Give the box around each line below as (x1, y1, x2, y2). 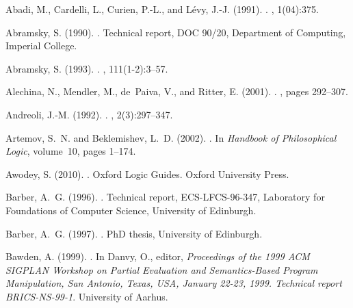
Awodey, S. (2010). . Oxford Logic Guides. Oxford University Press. (5, 166, 289, 181)
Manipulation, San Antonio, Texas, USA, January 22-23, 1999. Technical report (5, 276, 342, 290)
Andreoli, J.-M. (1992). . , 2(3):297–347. (5, 107, 173, 121)
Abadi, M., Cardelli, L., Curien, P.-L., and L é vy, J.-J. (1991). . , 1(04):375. (5, 2, 319, 16)
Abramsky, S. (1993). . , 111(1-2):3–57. (5, 61, 168, 75)
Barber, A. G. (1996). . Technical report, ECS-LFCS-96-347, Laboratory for (5, 190, 325, 204)
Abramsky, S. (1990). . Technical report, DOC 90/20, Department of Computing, (5, 25, 346, 39)
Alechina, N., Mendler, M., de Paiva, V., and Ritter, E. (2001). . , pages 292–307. (5, 84, 348, 99)
